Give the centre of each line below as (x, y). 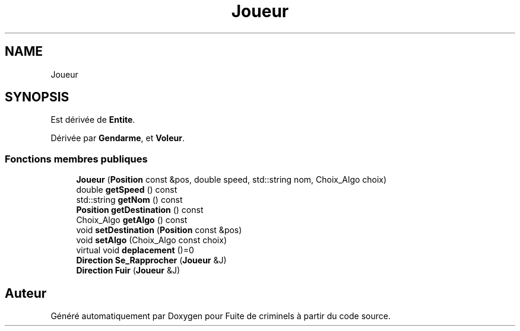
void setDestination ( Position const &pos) (159, 230)
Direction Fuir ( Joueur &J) (128, 270)
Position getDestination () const (140, 210)
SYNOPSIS (37, 97)
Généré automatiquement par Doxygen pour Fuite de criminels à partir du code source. (221, 316)
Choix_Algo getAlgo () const (132, 220)
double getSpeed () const (127, 190)
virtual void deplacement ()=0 (135, 250)
